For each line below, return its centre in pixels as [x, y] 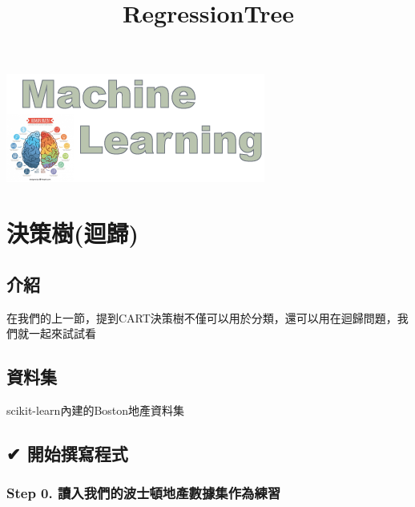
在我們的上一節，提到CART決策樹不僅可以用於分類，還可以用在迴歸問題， [202, 317]
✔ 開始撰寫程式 [67, 453]
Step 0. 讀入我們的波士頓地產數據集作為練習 [144, 493]
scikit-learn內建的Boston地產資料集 [96, 410]
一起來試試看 [62, 333]
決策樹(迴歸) [73, 233]
